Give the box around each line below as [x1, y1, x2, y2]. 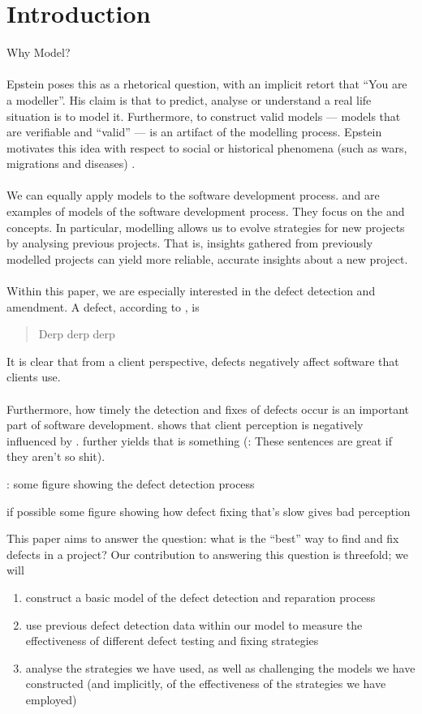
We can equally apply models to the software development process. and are [6, 187, 380, 204]
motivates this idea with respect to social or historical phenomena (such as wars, [6, 139, 407, 156]
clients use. [6, 368, 61, 385]
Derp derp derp [38, 325, 115, 342]
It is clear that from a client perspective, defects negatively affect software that [6, 352, 399, 369]
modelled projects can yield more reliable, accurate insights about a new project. [6, 250, 408, 267]
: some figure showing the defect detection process [6, 475, 255, 492]
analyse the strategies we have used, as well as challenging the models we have [25, 659, 416, 676]
